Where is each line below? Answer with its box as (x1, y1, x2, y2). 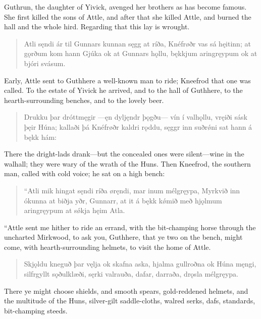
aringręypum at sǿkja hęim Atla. (24, 205, 125, 216)
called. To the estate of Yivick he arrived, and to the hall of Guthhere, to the (4, 85, 243, 95)
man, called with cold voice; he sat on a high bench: (4, 168, 165, 179)
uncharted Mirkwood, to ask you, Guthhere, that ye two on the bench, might (4, 232, 243, 242)
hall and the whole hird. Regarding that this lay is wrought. (4, 21, 190, 32)
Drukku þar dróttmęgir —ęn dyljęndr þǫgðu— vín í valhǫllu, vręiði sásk (24, 112, 247, 122)
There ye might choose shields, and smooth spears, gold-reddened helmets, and (4, 285, 248, 296)
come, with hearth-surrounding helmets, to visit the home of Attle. (4, 241, 211, 252)
